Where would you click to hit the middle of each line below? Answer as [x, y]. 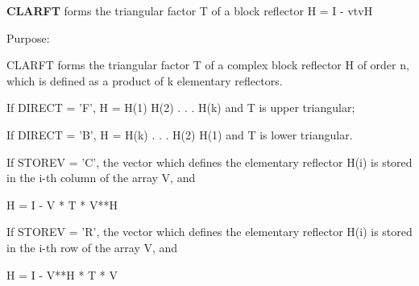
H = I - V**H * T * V [62, 274]
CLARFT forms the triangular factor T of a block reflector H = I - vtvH [190, 10]
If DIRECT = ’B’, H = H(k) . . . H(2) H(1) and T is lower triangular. [180, 134]
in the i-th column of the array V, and [101, 178]
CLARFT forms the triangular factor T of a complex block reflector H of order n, [208, 65]
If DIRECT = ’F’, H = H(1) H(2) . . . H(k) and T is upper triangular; [181, 108]
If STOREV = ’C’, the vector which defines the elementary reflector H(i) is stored [209, 162]
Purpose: [28, 37]
